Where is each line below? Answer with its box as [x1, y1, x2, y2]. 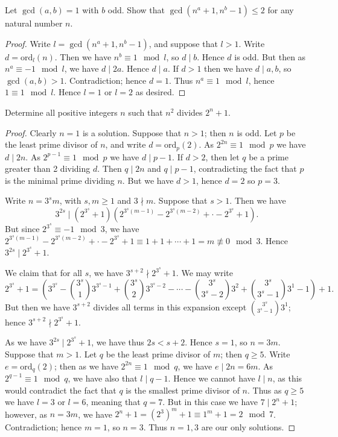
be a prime [249, 150, 289, 163]
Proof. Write [5, 37, 51, 49]
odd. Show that [107, 4, 165, 16]
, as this [272, 371, 302, 384]
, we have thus [91, 336, 144, 348]
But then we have [5, 300, 70, 313]
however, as [5, 407, 48, 420]
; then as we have [54, 359, 118, 372]
